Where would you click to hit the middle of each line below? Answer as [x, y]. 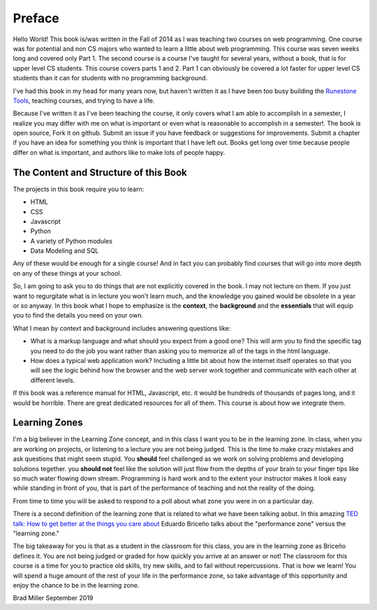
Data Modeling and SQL [65, 251]
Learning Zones [48, 423]
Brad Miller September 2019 [53, 598]
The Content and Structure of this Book [100, 172]
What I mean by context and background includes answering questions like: [122, 328]
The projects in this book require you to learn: [79, 189]
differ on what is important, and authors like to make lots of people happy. [119, 152]
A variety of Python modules [72, 241]
